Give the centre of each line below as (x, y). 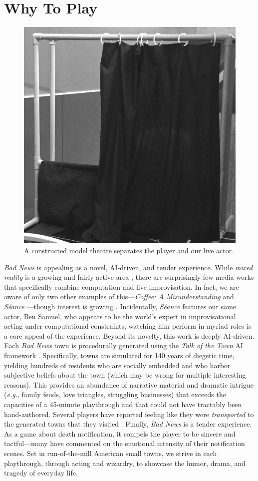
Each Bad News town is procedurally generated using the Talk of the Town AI (124, 345)
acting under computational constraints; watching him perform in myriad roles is (128, 326)
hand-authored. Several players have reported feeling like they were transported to (129, 414)
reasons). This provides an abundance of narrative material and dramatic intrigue (129, 384)
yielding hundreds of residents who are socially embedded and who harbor (117, 365)
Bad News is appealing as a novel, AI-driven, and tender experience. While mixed (129, 267)
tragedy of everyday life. (41, 473)
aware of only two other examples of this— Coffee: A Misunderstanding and (119, 296)
